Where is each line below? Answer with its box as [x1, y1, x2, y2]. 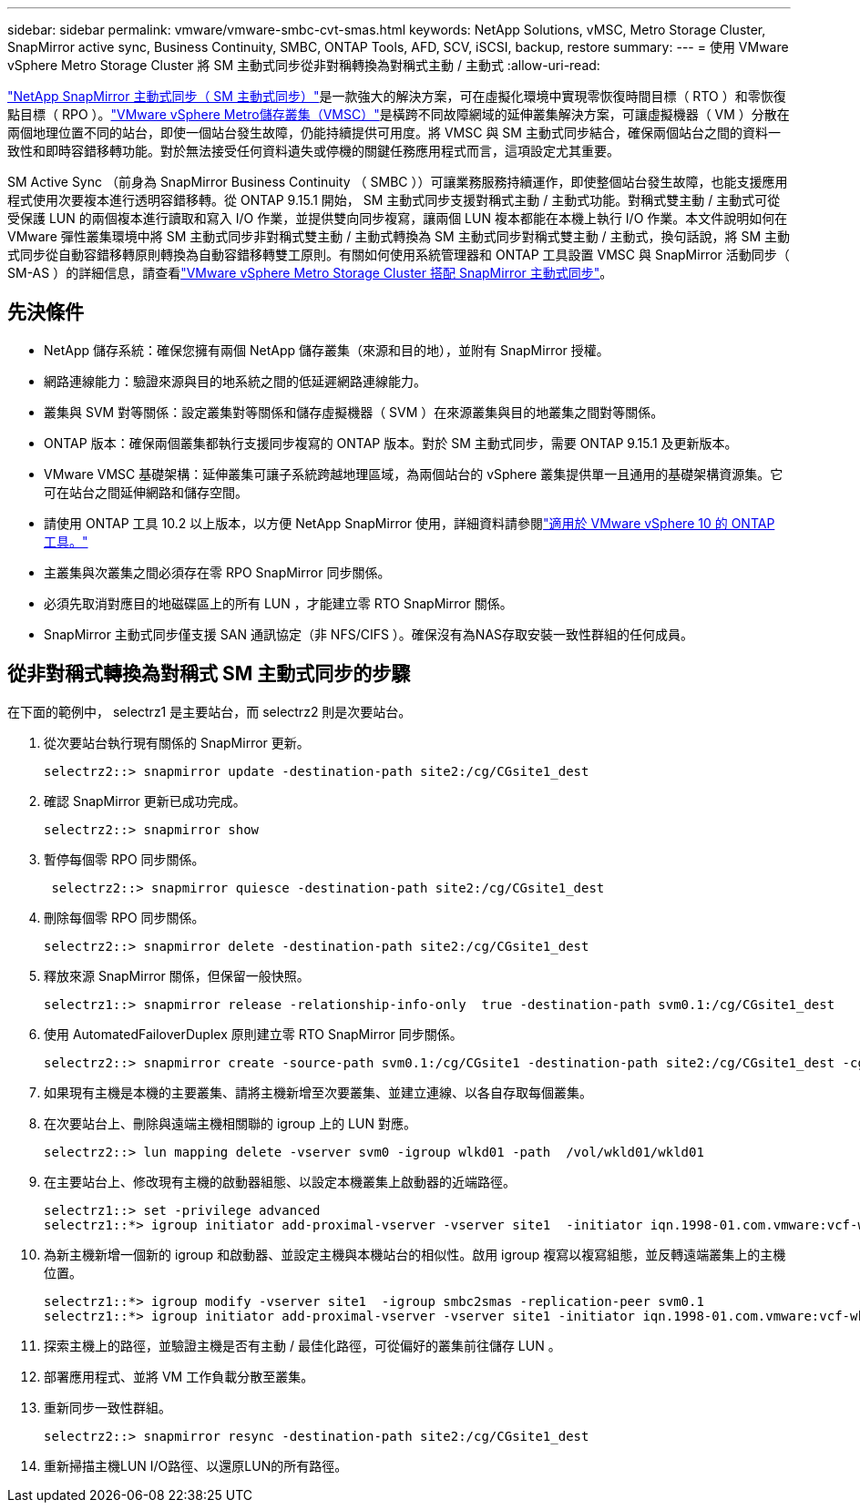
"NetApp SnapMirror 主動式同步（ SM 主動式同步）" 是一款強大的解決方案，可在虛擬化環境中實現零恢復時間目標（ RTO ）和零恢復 [7, 88, 786, 104]
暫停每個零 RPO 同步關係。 [44, 851, 205, 867]
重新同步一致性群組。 [44, 1399, 171, 1415]
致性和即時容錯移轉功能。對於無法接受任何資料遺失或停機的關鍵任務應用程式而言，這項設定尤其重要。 [7, 143, 619, 158]
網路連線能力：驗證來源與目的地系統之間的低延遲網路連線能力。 [44, 372, 426, 389]
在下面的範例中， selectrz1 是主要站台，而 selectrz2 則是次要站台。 [7, 703, 412, 719]
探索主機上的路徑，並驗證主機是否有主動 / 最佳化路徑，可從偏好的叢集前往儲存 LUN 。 [44, 1337, 561, 1353]
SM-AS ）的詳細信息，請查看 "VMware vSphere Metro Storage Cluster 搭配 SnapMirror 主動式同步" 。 [7, 265, 613, 281]
